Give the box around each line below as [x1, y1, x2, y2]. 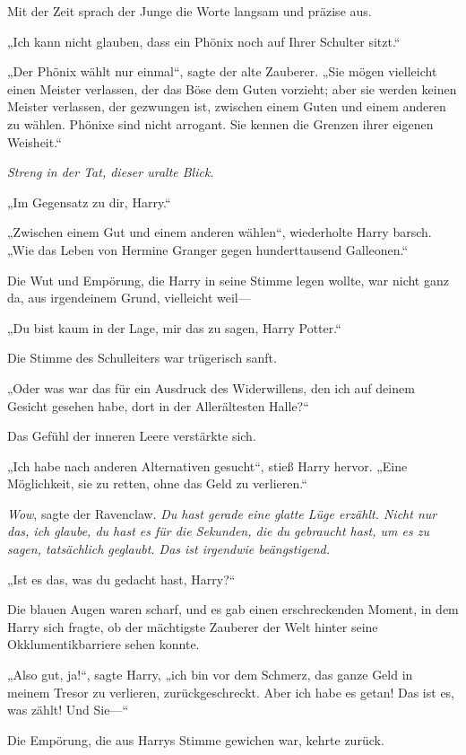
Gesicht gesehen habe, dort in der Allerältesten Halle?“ [7, 396, 309, 415]
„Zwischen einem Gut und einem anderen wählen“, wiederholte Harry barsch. [7, 223, 432, 241]
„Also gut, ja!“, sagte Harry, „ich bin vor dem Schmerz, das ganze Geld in [7, 665, 413, 684]
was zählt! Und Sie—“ [7, 700, 129, 719]
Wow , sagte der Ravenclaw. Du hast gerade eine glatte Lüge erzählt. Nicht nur [7, 504, 437, 522]
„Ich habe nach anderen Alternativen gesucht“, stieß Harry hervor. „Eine [7, 456, 408, 475]
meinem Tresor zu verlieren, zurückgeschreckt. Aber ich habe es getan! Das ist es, [7, 682, 455, 701]
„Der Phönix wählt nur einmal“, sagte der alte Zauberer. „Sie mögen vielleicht [7, 62, 437, 81]
